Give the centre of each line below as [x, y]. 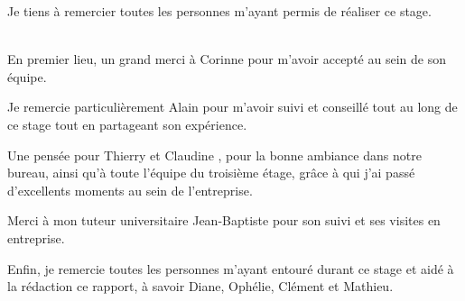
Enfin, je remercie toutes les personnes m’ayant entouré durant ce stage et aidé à [231, 268]
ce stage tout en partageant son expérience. [127, 124]
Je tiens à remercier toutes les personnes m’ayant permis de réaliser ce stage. [219, 11]
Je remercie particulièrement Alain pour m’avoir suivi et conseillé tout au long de [232, 107]
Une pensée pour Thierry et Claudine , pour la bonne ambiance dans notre [214, 155]
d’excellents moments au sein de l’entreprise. [130, 190]
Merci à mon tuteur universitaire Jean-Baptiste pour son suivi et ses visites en [224, 220]
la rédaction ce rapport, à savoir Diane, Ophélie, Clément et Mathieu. [200, 286]
